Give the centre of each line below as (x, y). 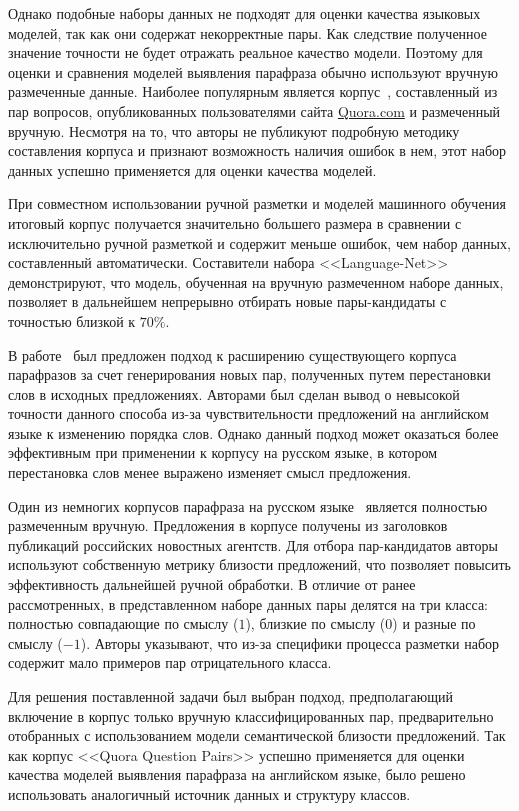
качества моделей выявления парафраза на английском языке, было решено (237, 774)
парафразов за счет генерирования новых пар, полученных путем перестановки (249, 374)
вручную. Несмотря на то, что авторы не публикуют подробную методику (234, 130)
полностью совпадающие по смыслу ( (123, 623)
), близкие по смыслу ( (315, 623)
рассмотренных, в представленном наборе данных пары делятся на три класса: (248, 603)
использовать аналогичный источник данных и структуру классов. (209, 793)
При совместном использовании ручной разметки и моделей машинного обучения (257, 203)
